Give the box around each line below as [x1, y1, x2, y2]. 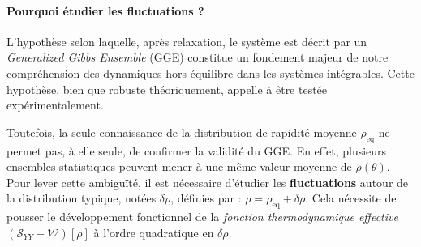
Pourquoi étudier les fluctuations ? [6, 2, 204, 19]
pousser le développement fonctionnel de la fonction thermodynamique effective [6, 208, 398, 225]
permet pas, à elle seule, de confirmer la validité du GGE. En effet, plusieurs [6, 142, 387, 159]
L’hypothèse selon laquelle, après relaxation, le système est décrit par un [6, 32, 367, 49]
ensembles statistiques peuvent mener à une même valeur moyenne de [6, 158, 352, 175]
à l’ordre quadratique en [93, 224, 214, 241]
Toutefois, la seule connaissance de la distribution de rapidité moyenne [6, 123, 357, 140]
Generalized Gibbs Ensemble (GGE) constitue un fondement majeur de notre [6, 49, 389, 66]
